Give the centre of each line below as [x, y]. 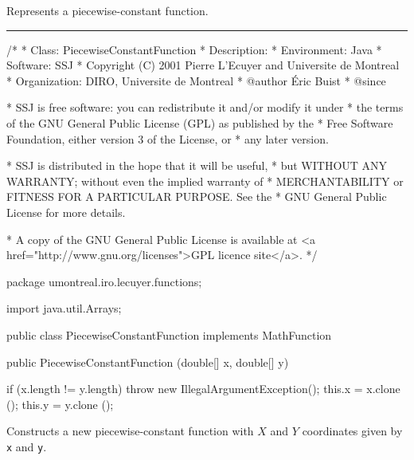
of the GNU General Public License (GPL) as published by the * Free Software [200, 122]
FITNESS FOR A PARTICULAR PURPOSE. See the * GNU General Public [197, 197]
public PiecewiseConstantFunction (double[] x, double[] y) [148, 362]
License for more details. [66, 212]
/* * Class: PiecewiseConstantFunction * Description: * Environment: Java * [194, 49]
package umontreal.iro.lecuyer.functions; [104, 281]
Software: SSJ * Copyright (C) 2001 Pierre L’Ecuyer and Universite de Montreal [203, 65]
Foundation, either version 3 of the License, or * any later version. [168, 138]
